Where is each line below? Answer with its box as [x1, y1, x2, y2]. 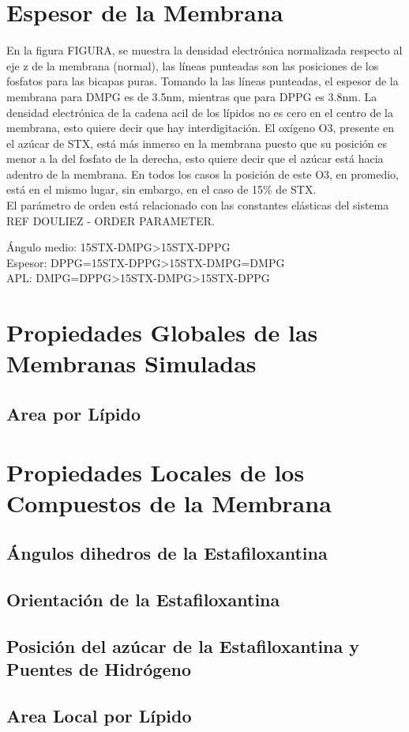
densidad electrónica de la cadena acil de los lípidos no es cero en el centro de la [6, 104, 393, 120]
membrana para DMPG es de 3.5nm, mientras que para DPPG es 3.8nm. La [6, 88, 377, 104]
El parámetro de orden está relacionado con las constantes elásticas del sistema [6, 197, 389, 213]
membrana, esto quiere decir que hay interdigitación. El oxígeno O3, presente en [6, 119, 394, 136]
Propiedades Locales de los [6, 455, 305, 488]
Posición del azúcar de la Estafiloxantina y [6, 633, 360, 658]
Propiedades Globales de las [6, 316, 318, 349]
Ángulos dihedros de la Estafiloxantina [6, 541, 328, 565]
